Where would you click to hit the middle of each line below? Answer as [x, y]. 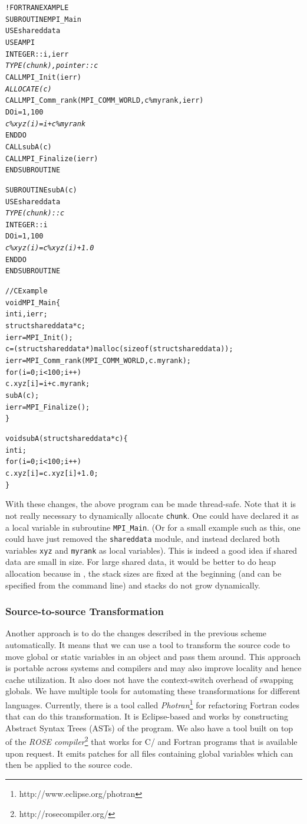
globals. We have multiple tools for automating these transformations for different [153, 691]
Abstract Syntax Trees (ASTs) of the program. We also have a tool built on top [149, 727]
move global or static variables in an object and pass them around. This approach [153, 656]
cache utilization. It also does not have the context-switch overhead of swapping [149, 679]
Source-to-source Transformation [85, 611]
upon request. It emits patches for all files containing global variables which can [149, 753]
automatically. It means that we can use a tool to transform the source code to [148, 645]
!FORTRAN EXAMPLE [37, 8]
